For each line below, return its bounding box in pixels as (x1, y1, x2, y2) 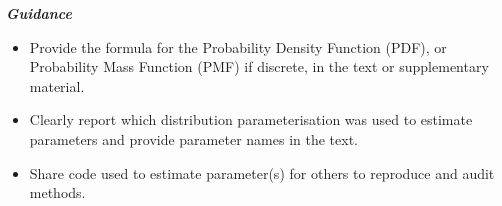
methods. (29, 182, 86, 203)
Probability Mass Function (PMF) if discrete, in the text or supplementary (29, 56, 489, 77)
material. (29, 75, 85, 96)
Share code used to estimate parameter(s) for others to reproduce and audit (29, 162, 495, 183)
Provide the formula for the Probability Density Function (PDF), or (29, 36, 447, 57)
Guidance (6, 3, 72, 23)
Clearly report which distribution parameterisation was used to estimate (29, 109, 473, 130)
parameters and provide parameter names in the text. (29, 128, 358, 149)
